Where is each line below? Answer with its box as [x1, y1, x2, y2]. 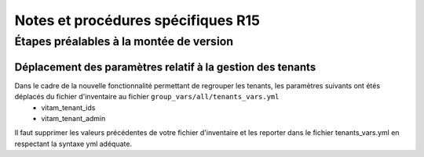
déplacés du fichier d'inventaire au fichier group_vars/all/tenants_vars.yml [14, 92, 280, 102]
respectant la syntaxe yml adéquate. [14, 139, 133, 148]
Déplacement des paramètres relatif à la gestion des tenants [14, 60, 316, 73]
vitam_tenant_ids [41, 102, 96, 112]
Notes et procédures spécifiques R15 [14, 12, 261, 29]
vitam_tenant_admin [41, 113, 106, 123]
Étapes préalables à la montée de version [14, 34, 234, 48]
